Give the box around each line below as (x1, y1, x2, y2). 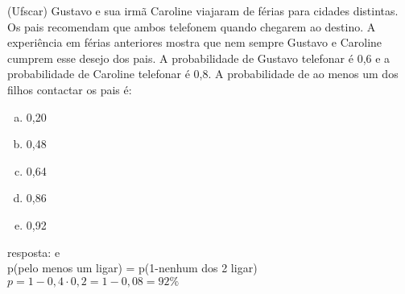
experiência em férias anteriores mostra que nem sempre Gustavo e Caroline (7, 34, 382, 51)
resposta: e (7, 243, 60, 260)
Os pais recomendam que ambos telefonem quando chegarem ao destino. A (7, 18, 376, 35)
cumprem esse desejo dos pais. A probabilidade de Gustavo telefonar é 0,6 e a (7, 49, 391, 66)
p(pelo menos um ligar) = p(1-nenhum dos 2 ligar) (7, 259, 258, 276)
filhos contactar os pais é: (7, 81, 132, 97)
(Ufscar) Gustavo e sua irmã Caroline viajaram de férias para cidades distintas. (7, 2, 399, 19)
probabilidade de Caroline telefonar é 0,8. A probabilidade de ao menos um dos (7, 65, 399, 82)
